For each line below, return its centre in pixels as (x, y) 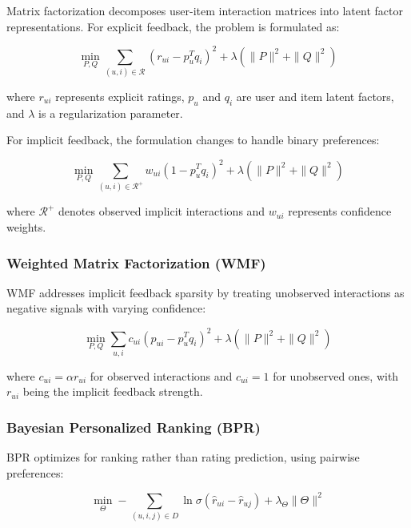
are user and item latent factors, (315, 97)
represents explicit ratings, (120, 97)
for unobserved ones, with (336, 375)
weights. (26, 227)
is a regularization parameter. (111, 113)
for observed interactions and (161, 375)
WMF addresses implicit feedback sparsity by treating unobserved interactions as (205, 292)
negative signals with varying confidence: (106, 308)
